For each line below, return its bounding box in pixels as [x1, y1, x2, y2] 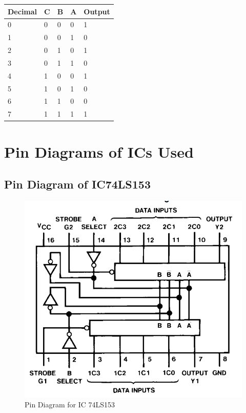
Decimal [8, 6, 37, 16]
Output [84, 6, 110, 16]
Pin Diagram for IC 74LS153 [25, 399, 115, 409]
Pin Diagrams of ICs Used [4, 141, 194, 162]
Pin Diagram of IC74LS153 [4, 176, 151, 192]
